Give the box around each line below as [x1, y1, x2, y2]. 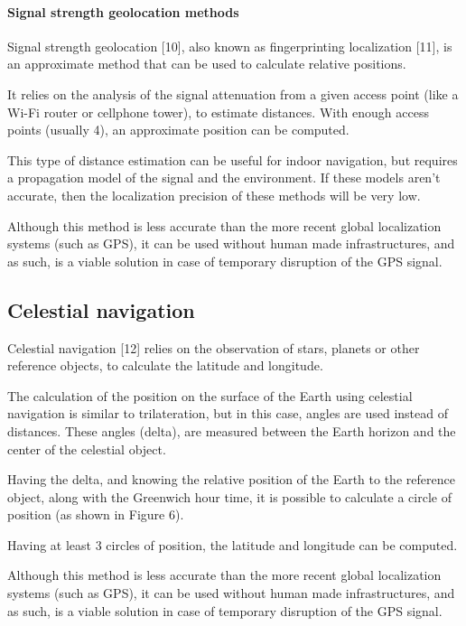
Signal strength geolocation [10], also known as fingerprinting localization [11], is [7, 36, 452, 55]
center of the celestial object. [7, 439, 166, 458]
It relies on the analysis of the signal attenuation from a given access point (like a [7, 84, 459, 103]
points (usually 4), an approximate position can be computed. [7, 120, 349, 139]
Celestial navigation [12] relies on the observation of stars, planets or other [7, 338, 420, 357]
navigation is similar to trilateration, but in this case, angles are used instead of [7, 404, 448, 423]
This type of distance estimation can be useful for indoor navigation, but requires [7, 150, 458, 169]
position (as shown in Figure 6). [7, 505, 184, 524]
